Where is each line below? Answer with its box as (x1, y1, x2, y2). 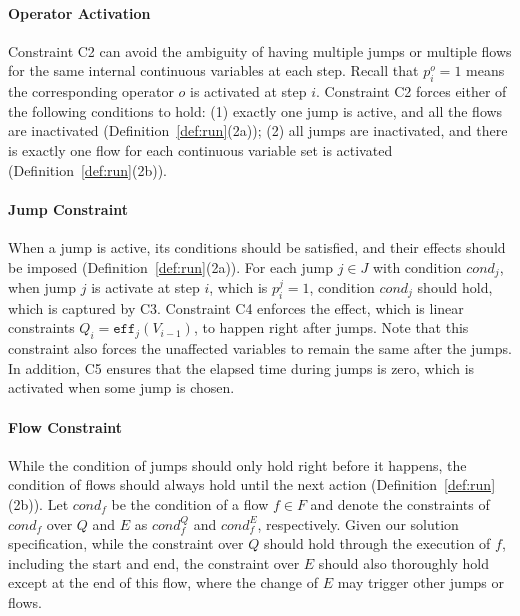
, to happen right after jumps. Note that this (193, 317, 469, 338)
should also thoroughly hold (318, 552, 490, 573)
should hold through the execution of (263, 533, 491, 554)
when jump (8, 277, 77, 297)
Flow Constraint (8, 416, 123, 437)
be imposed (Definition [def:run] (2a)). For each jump (8, 256, 333, 277)
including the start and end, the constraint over (8, 552, 300, 573)
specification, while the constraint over (8, 533, 244, 554)
